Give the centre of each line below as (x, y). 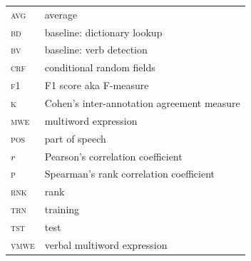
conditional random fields (100, 67)
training (62, 209)
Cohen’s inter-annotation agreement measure (142, 102)
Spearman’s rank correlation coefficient (130, 174)
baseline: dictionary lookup (103, 32)
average (61, 14)
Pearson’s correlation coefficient (113, 156)
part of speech (75, 138)
